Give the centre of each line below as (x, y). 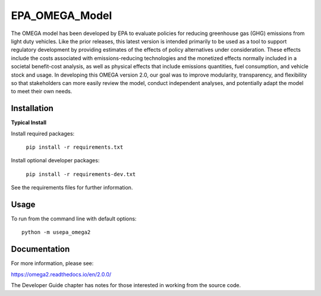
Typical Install (29, 122)
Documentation (40, 249)
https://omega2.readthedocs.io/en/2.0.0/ (61, 274)
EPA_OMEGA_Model (62, 15)
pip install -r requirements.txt (75, 147)
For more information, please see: (52, 263)
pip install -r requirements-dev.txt (81, 174)
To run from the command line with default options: (74, 219)
